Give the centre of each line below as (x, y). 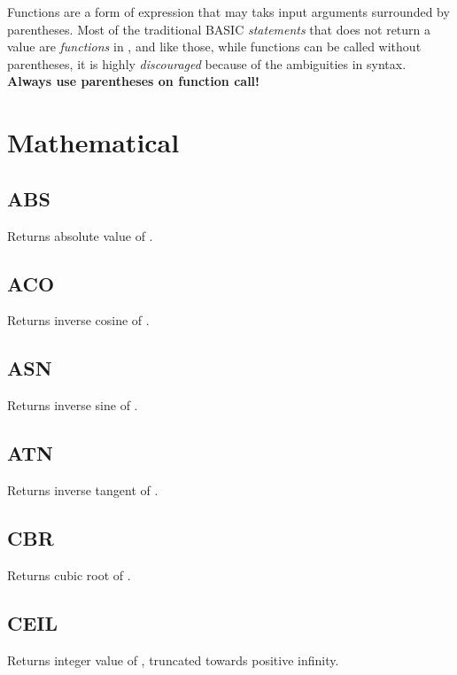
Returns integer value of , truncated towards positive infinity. (173, 659)
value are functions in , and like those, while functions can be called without (214, 47)
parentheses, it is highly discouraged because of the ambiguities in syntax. (207, 63)
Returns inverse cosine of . (78, 320)
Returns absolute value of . (80, 235)
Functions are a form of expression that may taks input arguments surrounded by (228, 12)
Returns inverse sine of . (73, 405)
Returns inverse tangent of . (83, 489)
